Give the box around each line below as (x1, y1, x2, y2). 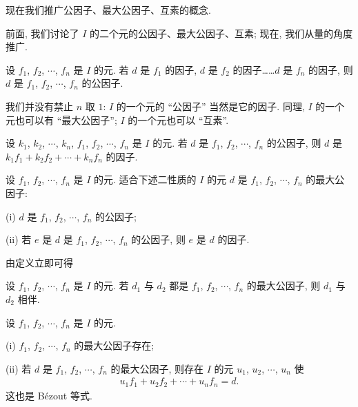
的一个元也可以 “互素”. (128, 112, 229, 127)
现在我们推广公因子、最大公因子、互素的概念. (6, 3, 211, 17)
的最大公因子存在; (74, 338, 155, 353)
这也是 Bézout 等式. (6, 388, 92, 402)
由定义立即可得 (6, 255, 73, 269)
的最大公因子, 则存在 (110, 361, 204, 375)
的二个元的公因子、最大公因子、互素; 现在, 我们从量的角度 (90, 25, 353, 40)
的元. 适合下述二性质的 (94, 172, 197, 187)
